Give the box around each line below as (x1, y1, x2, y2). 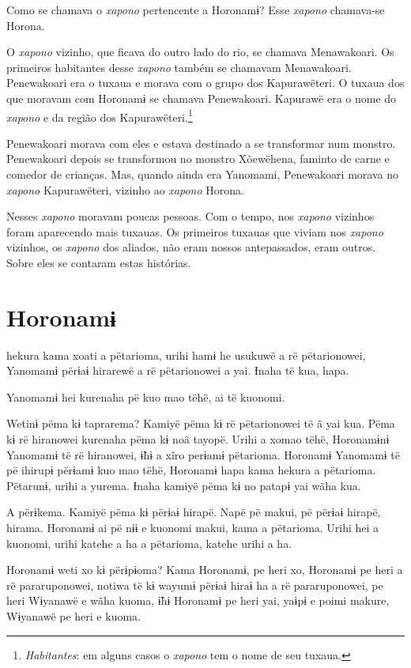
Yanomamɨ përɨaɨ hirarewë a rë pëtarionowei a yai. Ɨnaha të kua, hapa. (6, 362, 349, 379)
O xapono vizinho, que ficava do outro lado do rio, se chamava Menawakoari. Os (6, 43, 394, 60)
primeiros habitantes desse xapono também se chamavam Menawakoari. (6, 58, 352, 75)
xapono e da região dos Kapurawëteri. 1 (6, 106, 193, 125)
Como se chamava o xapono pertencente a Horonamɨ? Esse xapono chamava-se (6, 2, 385, 17)
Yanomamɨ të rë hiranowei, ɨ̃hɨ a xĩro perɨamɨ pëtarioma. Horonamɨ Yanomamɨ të (6, 446, 401, 462)
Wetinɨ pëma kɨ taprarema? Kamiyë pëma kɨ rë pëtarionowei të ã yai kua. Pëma (6, 415, 395, 432)
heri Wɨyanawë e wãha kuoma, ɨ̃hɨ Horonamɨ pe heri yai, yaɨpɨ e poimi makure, (6, 592, 390, 609)
